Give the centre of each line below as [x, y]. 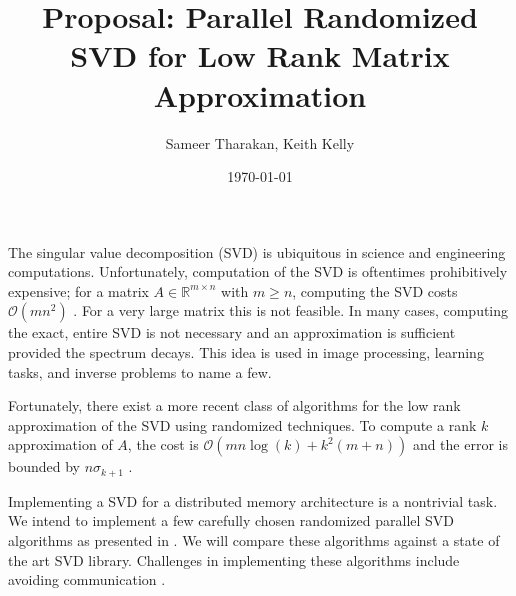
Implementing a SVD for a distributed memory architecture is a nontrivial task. [253, 500]
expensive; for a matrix [78, 290]
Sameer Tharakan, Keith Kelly [260, 142]
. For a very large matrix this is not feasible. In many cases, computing [291, 310]
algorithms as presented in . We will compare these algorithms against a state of [254, 540]
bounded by [44, 466]
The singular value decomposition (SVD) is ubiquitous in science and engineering [257, 251]
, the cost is [163, 444]
